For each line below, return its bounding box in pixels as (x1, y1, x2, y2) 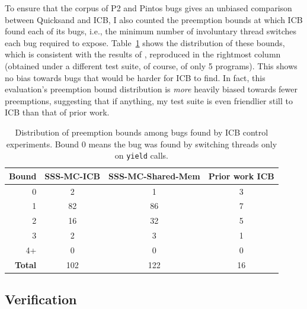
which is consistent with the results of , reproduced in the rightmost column (5, 48, 281, 60)
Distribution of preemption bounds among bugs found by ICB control (15, 125, 268, 138)
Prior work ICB (208, 169, 274, 182)
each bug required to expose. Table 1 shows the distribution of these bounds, (5, 36, 285, 49)
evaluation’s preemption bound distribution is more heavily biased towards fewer (5, 83, 298, 95)
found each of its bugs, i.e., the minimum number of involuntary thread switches (5, 25, 296, 37)
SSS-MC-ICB (44, 169, 101, 182)
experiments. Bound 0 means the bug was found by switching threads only (6, 137, 277, 150)
